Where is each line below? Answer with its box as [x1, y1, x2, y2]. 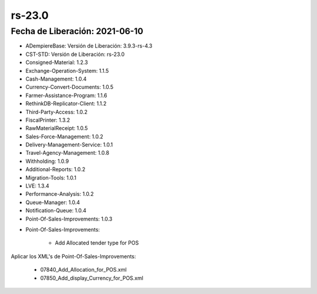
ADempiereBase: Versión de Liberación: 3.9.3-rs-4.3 [25, 42, 153, 49]
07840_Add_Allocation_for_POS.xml [40, 266, 127, 273]
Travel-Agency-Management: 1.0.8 [25, 149, 110, 156]
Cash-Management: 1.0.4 [25, 75, 87, 82]
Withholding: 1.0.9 [25, 158, 69, 165]
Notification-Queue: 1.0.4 [25, 207, 87, 214]
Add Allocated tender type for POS [55, 239, 139, 246]
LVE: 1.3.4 [25, 182, 49, 189]
